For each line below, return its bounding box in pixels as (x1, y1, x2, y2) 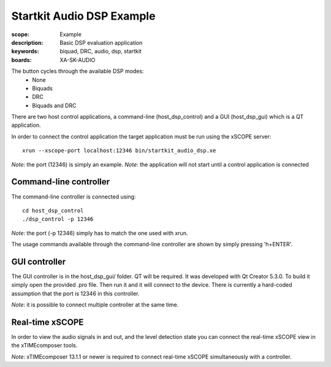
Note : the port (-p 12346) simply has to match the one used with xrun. (11, 229, 188, 236)
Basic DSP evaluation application (59, 39, 143, 46)
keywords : (11, 48, 39, 55)
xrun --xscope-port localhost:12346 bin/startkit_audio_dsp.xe (22, 147, 216, 154)
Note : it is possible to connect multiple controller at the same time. (11, 301, 179, 309)
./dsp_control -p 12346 (22, 216, 94, 223)
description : (11, 39, 44, 46)
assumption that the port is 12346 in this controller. (11, 290, 140, 297)
